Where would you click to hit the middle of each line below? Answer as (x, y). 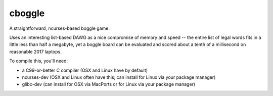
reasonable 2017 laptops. (35, 52)
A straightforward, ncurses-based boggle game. (60, 28)
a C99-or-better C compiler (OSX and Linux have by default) (85, 70)
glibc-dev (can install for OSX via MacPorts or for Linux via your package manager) (109, 84)
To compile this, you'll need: (39, 61)
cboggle (27, 13)
